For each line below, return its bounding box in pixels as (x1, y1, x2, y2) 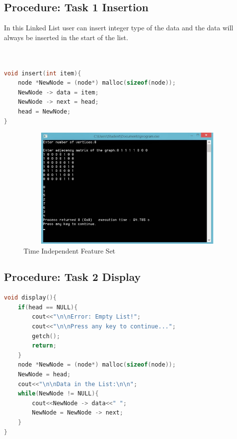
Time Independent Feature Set (24, 245, 116, 255)
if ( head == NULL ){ (18, 303, 78, 311)
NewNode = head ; (18, 371, 71, 378)
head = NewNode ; (18, 108, 71, 115)
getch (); (32, 332, 60, 340)
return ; (32, 342, 57, 349)
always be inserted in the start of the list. (4, 32, 128, 42)
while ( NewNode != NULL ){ (18, 390, 99, 397)
